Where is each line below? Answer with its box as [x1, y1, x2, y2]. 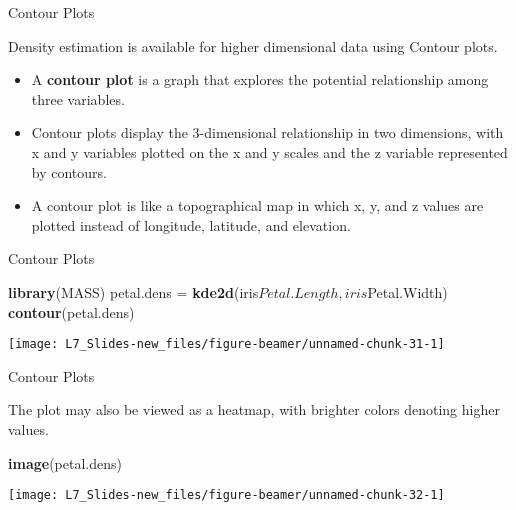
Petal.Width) [367, 281, 448, 302]
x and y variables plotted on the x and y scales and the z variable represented [31, 141, 508, 162]
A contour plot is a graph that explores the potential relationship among [31, 69, 489, 90]
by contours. [31, 161, 107, 182]
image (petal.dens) [8, 452, 122, 473]
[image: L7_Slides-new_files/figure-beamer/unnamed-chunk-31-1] [8, 337, 445, 352]
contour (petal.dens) [8, 301, 135, 322]
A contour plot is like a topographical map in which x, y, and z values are [31, 195, 484, 216]
